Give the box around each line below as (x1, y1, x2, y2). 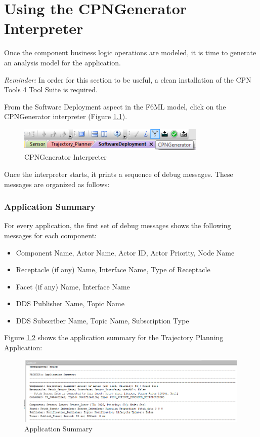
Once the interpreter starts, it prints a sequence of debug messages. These (4, 168, 233, 179)
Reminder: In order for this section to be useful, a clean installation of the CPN (4, 74, 251, 85)
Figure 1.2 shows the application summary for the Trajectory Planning (4, 332, 224, 343)
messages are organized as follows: (4, 178, 110, 189)
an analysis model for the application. (4, 57, 121, 67)
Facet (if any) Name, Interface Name (16, 281, 130, 292)
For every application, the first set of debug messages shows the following (4, 220, 231, 231)
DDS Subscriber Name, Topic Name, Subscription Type (16, 315, 189, 325)
